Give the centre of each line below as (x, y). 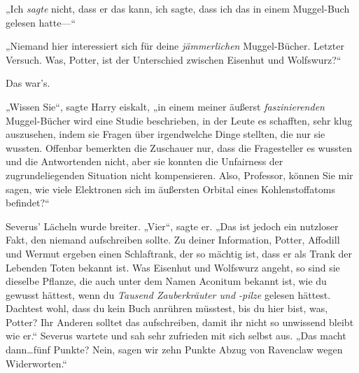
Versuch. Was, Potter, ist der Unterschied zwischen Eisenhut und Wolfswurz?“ (174, 59)
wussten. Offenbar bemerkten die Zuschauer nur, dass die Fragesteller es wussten (179, 147)
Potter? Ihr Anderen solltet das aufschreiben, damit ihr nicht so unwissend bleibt (180, 322)
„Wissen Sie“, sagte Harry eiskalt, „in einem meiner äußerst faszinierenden (165, 106)
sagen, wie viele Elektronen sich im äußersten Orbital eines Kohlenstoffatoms (170, 189)
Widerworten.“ (36, 363)
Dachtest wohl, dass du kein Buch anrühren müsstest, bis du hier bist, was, (167, 308)
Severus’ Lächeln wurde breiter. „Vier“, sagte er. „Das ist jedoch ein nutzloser (172, 226)
